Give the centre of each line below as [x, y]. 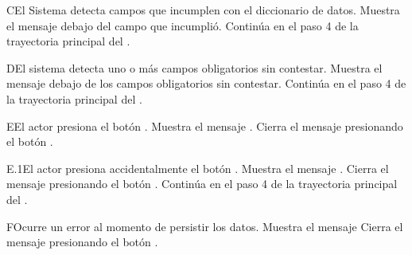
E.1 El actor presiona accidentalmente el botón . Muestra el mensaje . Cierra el [198, 168]
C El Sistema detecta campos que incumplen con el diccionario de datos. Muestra [203, 10]
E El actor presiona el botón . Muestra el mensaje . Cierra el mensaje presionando [205, 126]
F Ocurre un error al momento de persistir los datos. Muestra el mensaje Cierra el [205, 226]
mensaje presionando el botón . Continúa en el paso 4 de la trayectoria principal [202, 184]
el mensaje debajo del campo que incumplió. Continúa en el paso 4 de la [183, 25]
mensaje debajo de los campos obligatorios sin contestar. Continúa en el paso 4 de [206, 83]
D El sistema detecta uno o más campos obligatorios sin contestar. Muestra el [194, 67]
